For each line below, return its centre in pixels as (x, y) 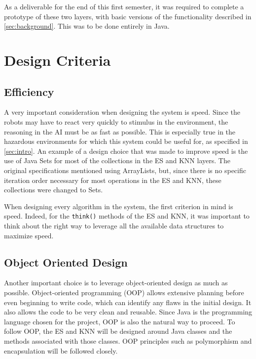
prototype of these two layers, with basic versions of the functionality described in (128, 16)
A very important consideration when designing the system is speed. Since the (122, 112)
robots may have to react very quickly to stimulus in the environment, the (116, 121)
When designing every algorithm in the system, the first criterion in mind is (119, 206)
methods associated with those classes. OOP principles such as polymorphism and (128, 340)
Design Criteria (57, 60)
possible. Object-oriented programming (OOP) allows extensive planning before (124, 292)
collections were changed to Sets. (54, 190)
